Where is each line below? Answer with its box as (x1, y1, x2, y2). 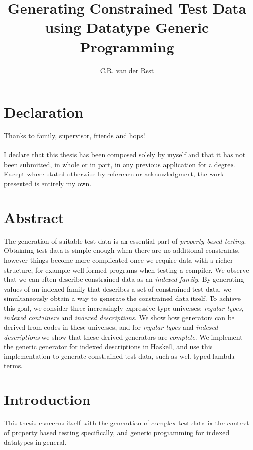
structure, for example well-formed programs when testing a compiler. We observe (4, 264, 249, 275)
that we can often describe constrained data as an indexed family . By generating (4, 274, 244, 284)
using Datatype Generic (45, 17, 209, 37)
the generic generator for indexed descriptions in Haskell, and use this (4, 341, 213, 351)
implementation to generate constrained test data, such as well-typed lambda (4, 350, 235, 361)
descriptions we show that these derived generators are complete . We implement (4, 331, 243, 342)
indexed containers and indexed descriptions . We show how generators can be (4, 312, 235, 323)
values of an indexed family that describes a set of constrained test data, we (4, 283, 231, 294)
